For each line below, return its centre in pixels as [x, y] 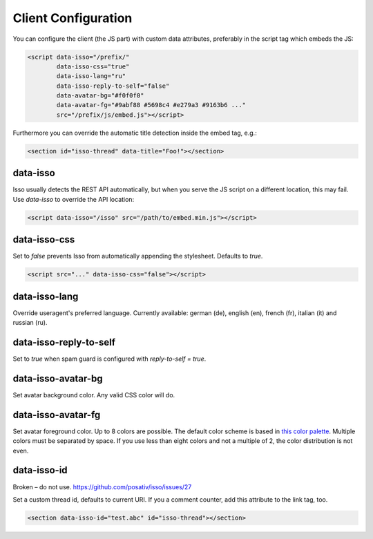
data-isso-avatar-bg [58, 378]
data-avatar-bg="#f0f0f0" [100, 96]
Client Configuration [73, 18]
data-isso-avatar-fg [57, 415]
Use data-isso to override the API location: [74, 199]
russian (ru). [30, 323]
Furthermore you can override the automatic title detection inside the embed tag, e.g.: [135, 133]
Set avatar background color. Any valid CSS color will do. [94, 395]
